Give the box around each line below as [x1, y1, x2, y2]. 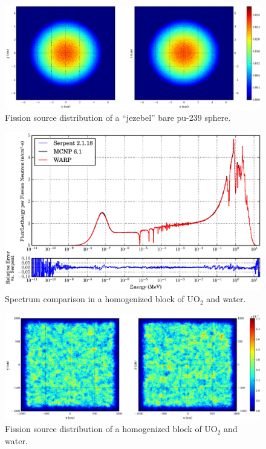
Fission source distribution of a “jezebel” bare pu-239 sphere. [5, 111, 231, 124]
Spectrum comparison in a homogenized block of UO [5, 292, 200, 305]
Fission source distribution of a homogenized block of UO [5, 422, 218, 435]
